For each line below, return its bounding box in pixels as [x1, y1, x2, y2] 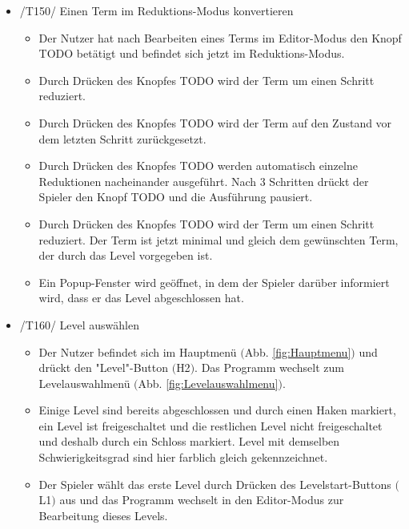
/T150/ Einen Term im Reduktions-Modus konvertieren [19, 2, 294, 18]
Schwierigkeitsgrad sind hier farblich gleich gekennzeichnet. [38, 449, 328, 466]
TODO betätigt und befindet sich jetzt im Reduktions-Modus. [38, 45, 345, 62]
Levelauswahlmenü [38, 374, 130, 391]
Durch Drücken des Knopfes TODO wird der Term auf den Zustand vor [38, 114, 392, 131]
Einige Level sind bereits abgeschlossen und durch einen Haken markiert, [38, 402, 396, 418]
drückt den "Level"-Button [38, 359, 168, 376]
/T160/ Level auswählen [19, 316, 139, 333]
